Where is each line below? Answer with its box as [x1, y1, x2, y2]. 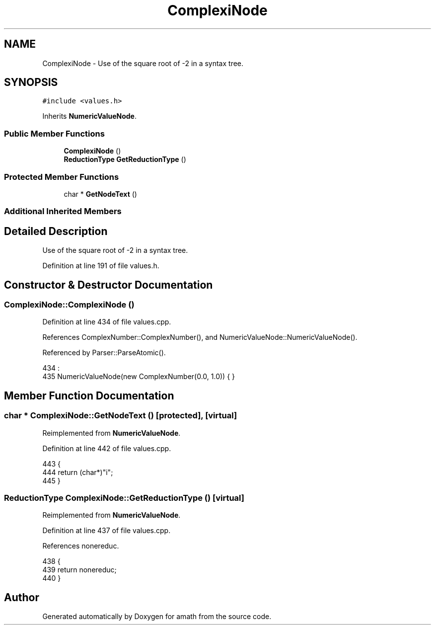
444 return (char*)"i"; [42, 468, 113, 476]
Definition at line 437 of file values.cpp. [42, 526, 171, 535]
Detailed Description [4, 225, 108, 237]
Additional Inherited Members [4, 206, 122, 217]
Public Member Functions [4, 128, 105, 139]
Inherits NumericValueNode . [42, 112, 137, 121]
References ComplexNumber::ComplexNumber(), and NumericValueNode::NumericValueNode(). [42, 333, 358, 342]
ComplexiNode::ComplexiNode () [4, 300, 135, 310]
